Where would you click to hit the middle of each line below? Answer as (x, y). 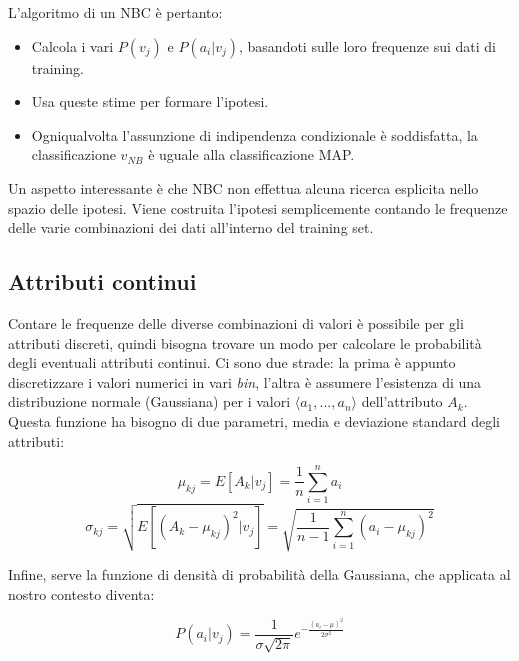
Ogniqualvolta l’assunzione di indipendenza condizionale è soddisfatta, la (254, 134)
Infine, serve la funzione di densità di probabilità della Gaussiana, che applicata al (259, 573)
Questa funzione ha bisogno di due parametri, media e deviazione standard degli (254, 420)
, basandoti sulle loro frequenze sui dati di (367, 45)
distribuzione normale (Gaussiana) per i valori (149, 401)
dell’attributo (402, 401)
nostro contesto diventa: (81, 593)
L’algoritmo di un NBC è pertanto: (115, 12)
